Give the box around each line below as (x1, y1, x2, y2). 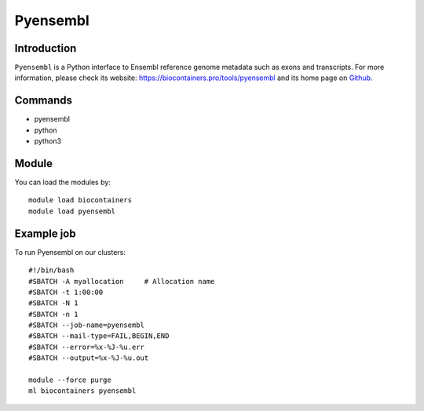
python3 (34, 136, 62, 146)
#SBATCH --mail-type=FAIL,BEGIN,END (28, 332, 170, 340)
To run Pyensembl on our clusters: (14, 247, 126, 256)
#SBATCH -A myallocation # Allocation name (28, 277, 215, 286)
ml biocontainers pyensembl (28, 387, 137, 395)
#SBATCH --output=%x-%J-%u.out (28, 354, 149, 362)
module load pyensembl (28, 206, 116, 216)
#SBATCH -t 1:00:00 (28, 287, 104, 296)
